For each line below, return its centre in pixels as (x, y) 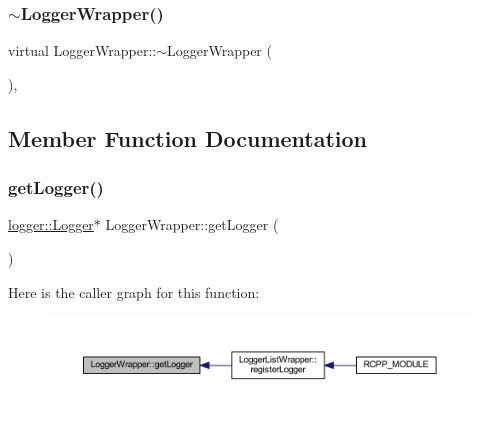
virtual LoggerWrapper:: (82, 50)
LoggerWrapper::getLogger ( (192, 224)
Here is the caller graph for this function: (134, 291)
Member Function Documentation (188, 137)
